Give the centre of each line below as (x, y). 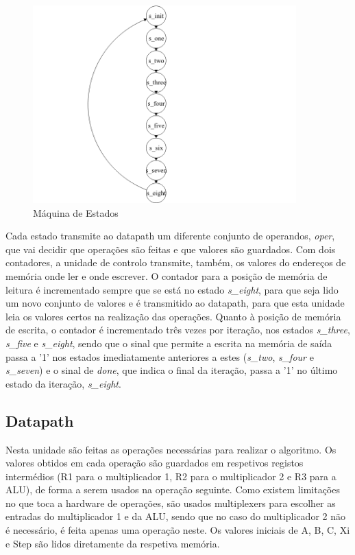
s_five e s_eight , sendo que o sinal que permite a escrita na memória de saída (169, 343)
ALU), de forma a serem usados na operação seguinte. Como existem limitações (173, 489)
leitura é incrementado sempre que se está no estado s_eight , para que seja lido (172, 289)
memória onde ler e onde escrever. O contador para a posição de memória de (167, 275)
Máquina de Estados (76, 212)
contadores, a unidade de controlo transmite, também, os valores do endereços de (176, 262)
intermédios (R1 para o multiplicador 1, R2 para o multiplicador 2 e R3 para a (171, 476)
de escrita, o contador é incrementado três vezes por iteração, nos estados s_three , (178, 330)
